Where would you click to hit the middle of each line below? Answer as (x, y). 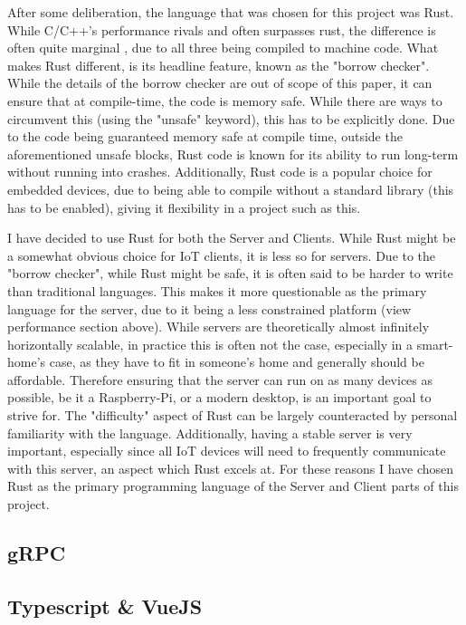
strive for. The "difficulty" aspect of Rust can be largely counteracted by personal (233, 415)
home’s (27, 362)
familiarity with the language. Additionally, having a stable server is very (210, 433)
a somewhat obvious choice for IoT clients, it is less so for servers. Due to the (222, 255)
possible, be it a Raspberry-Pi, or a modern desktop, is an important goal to (219, 397)
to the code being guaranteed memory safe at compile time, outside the (205, 136)
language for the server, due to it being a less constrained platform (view (209, 308)
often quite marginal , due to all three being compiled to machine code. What (223, 48)
